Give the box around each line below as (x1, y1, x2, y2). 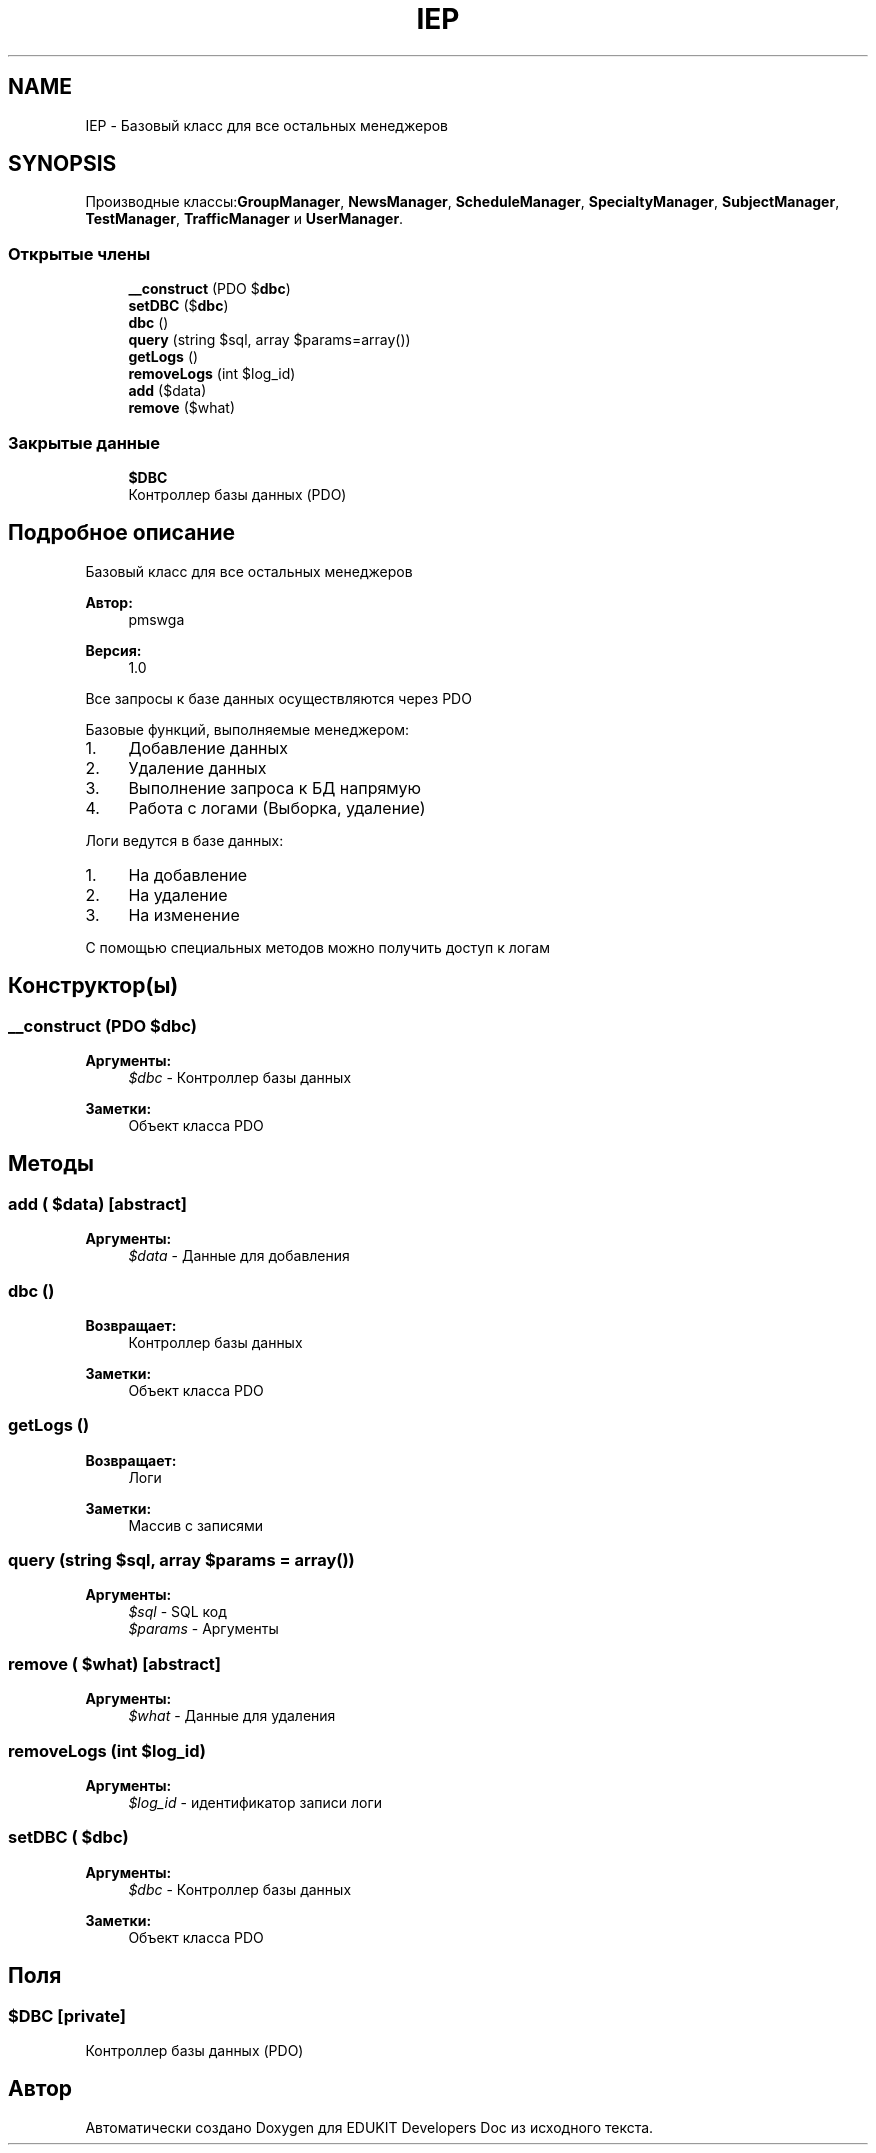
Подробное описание (8, 520, 235, 546)
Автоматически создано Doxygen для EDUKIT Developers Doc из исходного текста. (85, 2118, 654, 2136)
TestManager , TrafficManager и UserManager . (85, 210, 404, 228)
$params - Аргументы (128, 1620, 279, 1638)
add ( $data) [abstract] (8, 1193, 188, 1214)
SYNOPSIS (8, 151, 117, 177)
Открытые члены (8, 243, 151, 264)
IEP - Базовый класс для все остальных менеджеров (85, 116, 449, 134)
